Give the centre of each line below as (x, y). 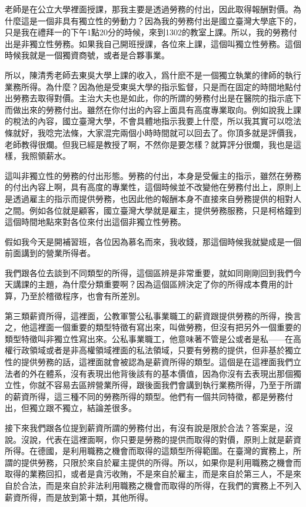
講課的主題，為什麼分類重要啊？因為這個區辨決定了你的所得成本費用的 (149, 284)
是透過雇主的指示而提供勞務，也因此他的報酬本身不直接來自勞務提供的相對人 (153, 198)
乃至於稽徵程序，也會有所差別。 (83, 296)
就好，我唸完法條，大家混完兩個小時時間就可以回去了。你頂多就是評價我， (157, 132)
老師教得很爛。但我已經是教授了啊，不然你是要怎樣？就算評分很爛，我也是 (149, 144)
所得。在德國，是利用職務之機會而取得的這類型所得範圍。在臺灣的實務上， (149, 451)
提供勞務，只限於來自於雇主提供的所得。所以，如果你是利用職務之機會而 (161, 462)
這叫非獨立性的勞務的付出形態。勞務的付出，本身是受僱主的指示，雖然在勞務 (153, 175)
